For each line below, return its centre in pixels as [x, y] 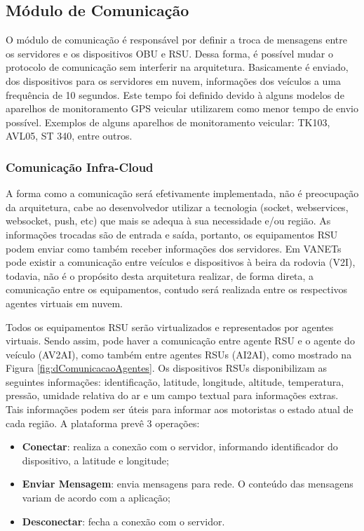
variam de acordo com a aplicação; [96, 498]
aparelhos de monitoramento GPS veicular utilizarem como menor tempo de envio [182, 108]
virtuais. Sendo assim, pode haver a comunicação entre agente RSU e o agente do [180, 341]
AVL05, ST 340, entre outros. [69, 136]
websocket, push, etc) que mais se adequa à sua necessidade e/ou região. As [168, 221]
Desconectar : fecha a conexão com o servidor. [123, 521]
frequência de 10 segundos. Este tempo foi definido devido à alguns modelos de [175, 94]
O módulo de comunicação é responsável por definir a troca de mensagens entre [176, 40]
